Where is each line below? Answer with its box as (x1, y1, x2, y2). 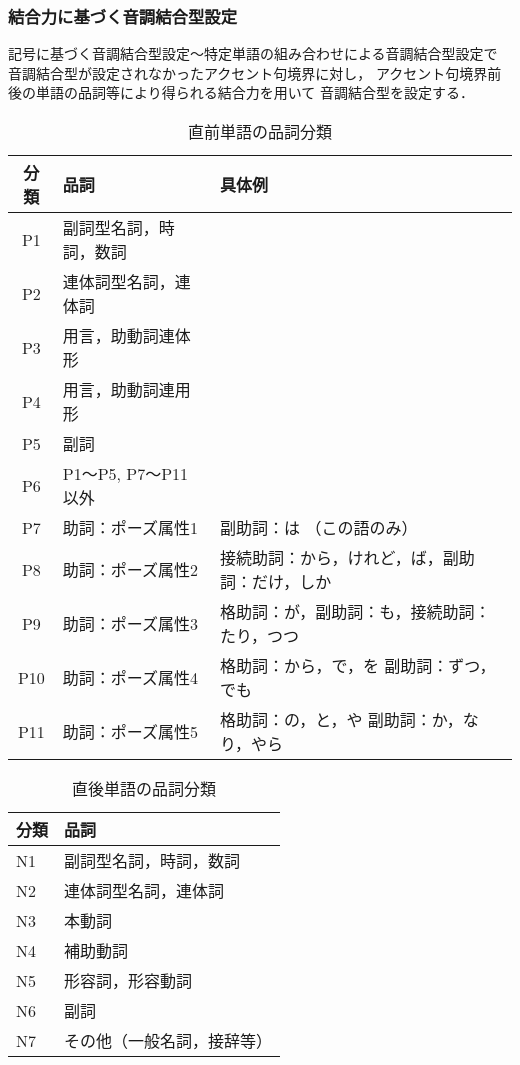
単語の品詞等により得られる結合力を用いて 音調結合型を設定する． (35, 82, 474, 103)
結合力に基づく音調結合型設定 (8, 3, 238, 28)
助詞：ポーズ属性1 (62, 516, 198, 539)
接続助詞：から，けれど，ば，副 (220, 546, 459, 569)
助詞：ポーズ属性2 (62, 558, 198, 581)
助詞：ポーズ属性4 (62, 666, 198, 689)
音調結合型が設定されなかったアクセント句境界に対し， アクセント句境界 (8, 62, 488, 83)
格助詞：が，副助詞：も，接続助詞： (220, 600, 491, 623)
